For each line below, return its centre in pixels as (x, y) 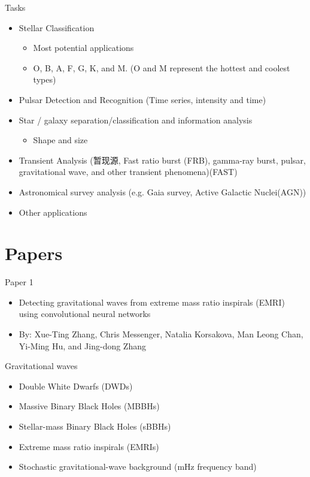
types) (45, 79)
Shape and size (60, 140)
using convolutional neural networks (85, 314)
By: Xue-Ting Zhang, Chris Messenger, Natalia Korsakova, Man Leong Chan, (161, 334)
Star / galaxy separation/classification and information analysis (136, 120)
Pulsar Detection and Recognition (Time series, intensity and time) (142, 99)
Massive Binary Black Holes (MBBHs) (89, 406)
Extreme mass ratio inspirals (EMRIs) (89, 446)
